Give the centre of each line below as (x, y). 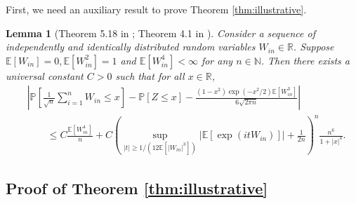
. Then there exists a (305, 60)
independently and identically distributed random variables (131, 47)
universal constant (45, 75)
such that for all (150, 75)
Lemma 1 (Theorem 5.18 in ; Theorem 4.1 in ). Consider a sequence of (160, 33)
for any (217, 60)
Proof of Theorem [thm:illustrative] (137, 188)
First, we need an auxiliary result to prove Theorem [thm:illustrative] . (156, 9)
